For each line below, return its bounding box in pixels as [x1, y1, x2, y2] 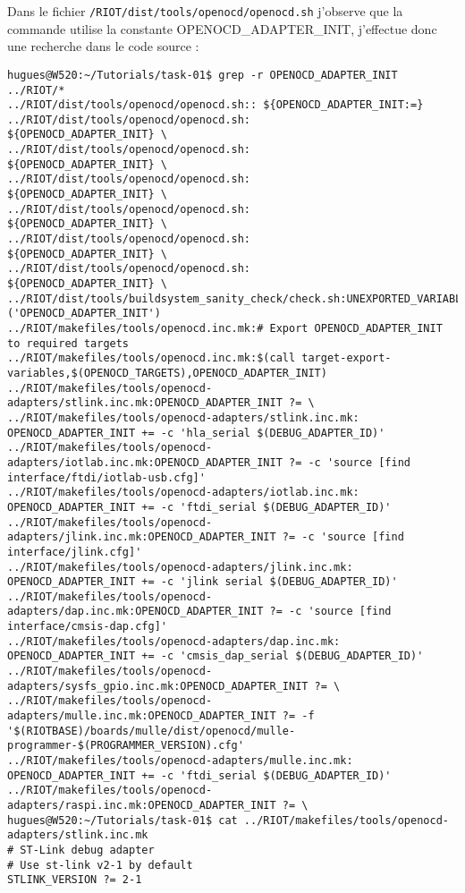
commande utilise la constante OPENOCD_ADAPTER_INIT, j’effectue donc [7, 19, 437, 38]
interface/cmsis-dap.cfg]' [7, 620, 167, 634]
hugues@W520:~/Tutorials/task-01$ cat [7, 813, 238, 827]
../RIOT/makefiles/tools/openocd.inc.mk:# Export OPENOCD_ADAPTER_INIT [7, 322, 443, 335]
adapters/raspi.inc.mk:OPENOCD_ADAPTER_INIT [7, 799, 276, 812]
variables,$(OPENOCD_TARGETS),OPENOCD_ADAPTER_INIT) [7, 366, 327, 379]
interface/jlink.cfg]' [7, 545, 142, 558]
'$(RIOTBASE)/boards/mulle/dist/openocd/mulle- [7, 724, 296, 737]
